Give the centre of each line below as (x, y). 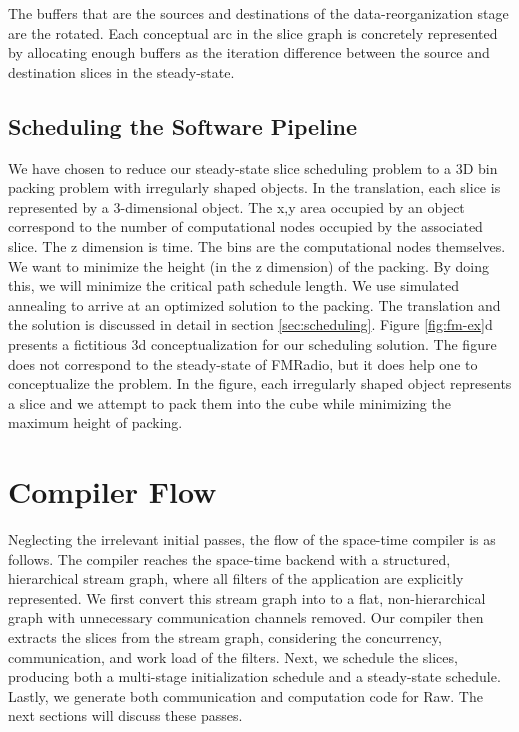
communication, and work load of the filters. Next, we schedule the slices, (233, 656)
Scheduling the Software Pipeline (183, 125)
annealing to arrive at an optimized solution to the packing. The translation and (254, 304)
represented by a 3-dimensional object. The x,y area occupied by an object (236, 206)
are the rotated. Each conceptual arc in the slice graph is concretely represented (253, 32)
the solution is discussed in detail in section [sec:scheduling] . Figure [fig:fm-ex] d (250, 324)
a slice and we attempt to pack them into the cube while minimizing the (229, 402)
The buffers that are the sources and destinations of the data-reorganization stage (258, 13)
